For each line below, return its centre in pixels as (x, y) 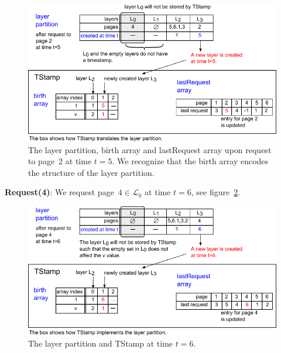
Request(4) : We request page (59, 192)
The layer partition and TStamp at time (101, 343)
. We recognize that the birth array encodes (190, 161)
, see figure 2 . (216, 192)
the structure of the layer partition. (91, 172)
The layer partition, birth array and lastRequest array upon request (150, 149)
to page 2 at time (60, 161)
